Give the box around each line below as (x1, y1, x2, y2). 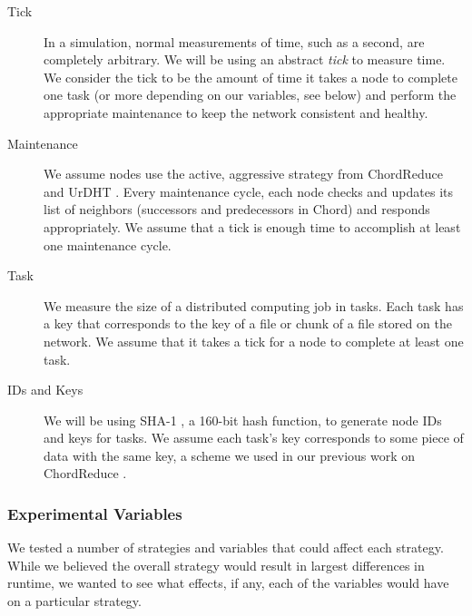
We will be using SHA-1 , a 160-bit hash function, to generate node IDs (44, 410, 442, 429)
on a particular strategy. (7, 592, 142, 611)
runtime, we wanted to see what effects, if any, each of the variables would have (7, 573, 449, 592)
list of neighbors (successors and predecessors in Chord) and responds (44, 200, 430, 219)
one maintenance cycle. (44, 235, 172, 254)
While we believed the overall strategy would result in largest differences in (7, 555, 425, 574)
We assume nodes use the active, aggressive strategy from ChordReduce (44, 164, 443, 183)
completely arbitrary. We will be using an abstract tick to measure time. (44, 50, 446, 69)
